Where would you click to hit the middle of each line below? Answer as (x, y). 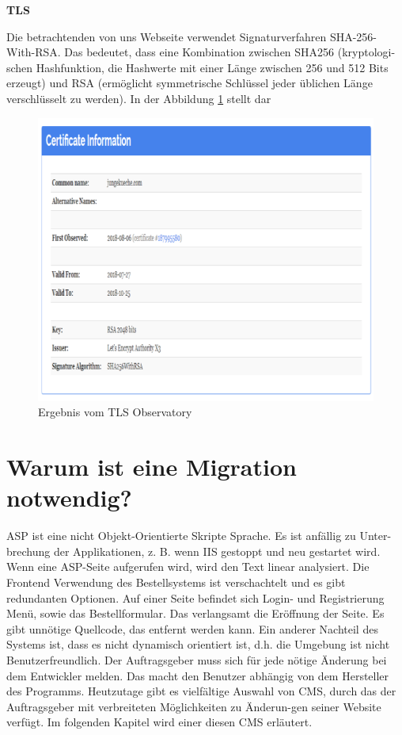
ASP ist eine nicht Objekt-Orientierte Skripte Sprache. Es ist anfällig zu (181, 536)
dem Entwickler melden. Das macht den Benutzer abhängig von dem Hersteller (198, 675)
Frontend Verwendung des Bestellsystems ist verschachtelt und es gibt (176, 582)
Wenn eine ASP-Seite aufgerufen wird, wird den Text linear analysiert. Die (188, 567)
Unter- (375, 536)
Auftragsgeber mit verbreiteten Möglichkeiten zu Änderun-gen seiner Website (194, 706)
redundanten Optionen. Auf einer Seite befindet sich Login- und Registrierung (195, 597)
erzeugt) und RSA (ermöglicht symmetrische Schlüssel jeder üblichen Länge (190, 83)
